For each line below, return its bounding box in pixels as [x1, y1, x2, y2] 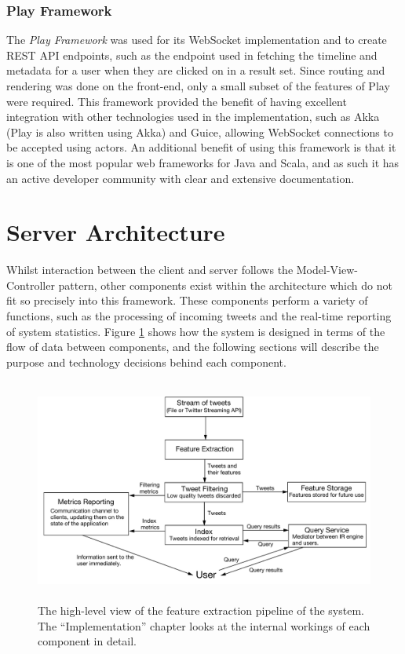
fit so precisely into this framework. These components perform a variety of [6, 292, 368, 309]
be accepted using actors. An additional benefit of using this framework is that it [6, 139, 396, 155]
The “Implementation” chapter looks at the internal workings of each [38, 617, 370, 634]
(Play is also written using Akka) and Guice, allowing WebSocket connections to [6, 123, 393, 140]
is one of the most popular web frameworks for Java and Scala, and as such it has [6, 154, 400, 170]
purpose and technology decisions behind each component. [6, 353, 286, 370]
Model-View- [296, 261, 358, 278]
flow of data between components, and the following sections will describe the [6, 338, 379, 355]
